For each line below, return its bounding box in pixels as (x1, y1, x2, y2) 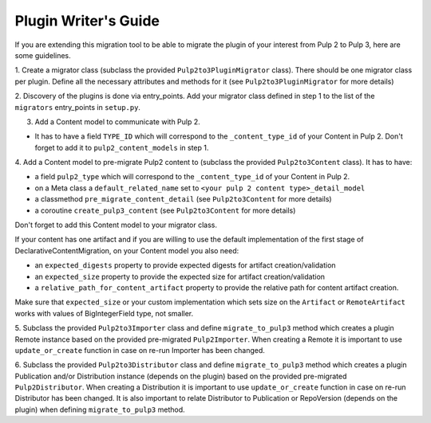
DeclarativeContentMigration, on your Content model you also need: (14, 245, 239, 255)
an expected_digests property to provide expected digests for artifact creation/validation (34, 260, 336, 270)
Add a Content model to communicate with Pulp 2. (34, 116, 201, 127)
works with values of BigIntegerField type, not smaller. (14, 308, 194, 318)
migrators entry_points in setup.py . (14, 102, 141, 112)
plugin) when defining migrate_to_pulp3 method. (14, 405, 185, 414)
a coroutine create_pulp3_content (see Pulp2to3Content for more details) (34, 206, 296, 215)
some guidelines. (14, 50, 71, 60)
